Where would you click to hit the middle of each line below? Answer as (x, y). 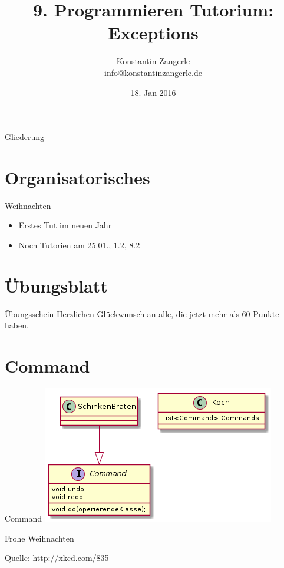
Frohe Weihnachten (39, 538)
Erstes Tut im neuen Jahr (65, 225)
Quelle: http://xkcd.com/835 (57, 558)
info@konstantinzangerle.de (153, 72)
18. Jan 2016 (153, 92)
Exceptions (153, 33)
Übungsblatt (56, 285)
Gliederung (25, 137)
